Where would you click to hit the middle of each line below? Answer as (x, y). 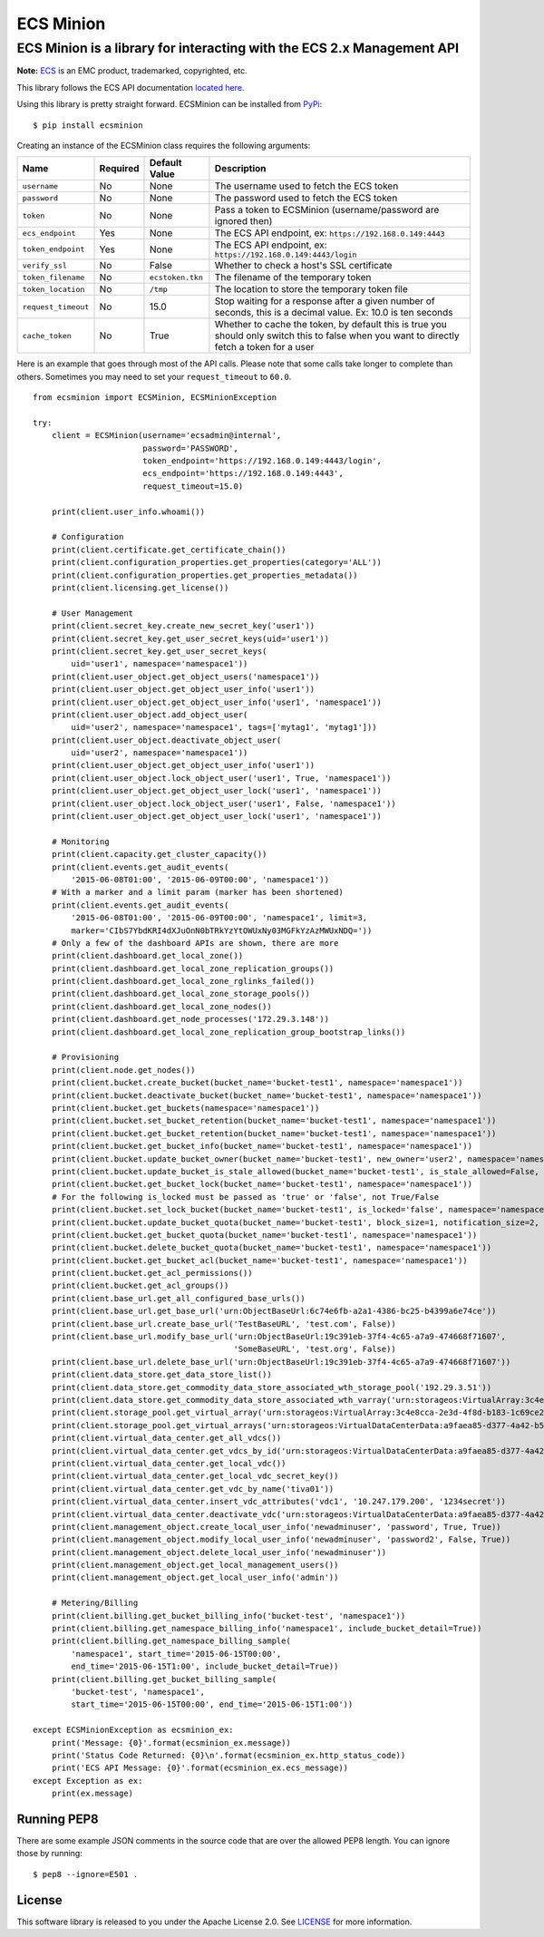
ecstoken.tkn (176, 277)
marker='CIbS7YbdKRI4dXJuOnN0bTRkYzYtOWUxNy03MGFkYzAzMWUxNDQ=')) (222, 930)
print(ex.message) (92, 1794)
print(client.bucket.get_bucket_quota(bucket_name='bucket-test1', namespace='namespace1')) (264, 1235)
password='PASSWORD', (190, 448)
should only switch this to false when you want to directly (337, 336)
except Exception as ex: (88, 1781)
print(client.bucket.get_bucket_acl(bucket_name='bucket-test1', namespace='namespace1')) (260, 1260)
